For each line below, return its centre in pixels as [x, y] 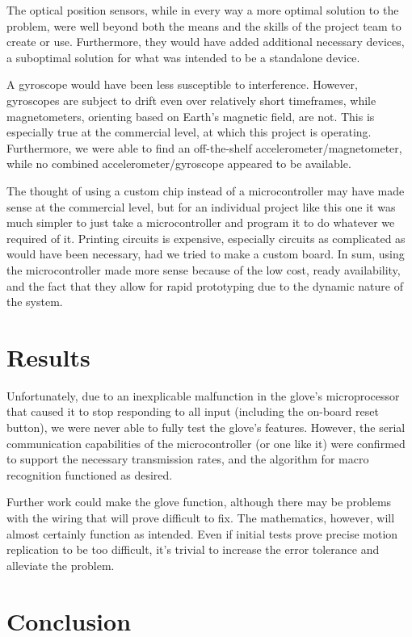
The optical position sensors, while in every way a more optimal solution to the [203, 10]
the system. [35, 302]
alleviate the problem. [61, 565]
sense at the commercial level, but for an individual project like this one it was [201, 206]
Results [48, 356]
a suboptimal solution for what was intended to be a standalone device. [183, 57]
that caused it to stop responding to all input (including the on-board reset [193, 411]
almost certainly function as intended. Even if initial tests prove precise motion [202, 533]
